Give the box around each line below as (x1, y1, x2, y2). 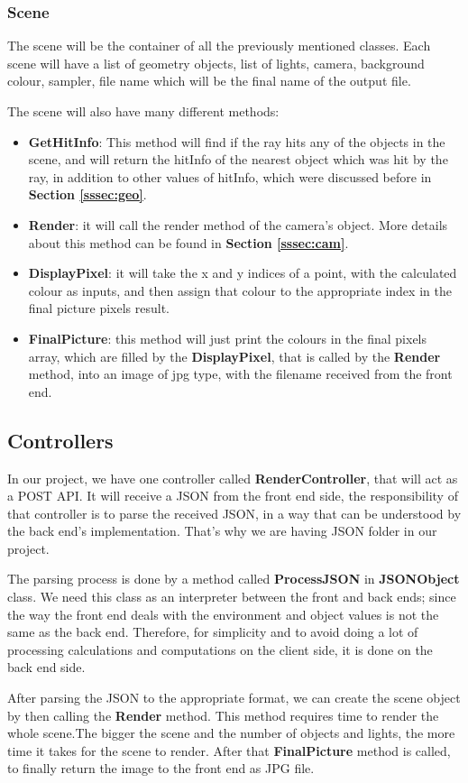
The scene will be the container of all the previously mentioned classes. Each (7, 36, 431, 55)
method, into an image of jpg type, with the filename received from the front (28, 364, 453, 383)
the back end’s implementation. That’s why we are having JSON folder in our (7, 521, 437, 540)
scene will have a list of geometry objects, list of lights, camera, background (7, 53, 425, 72)
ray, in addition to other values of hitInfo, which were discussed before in (28, 167, 432, 186)
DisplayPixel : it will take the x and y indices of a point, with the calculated (28, 263, 457, 282)
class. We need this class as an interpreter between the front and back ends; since (7, 587, 456, 606)
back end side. (7, 658, 86, 677)
